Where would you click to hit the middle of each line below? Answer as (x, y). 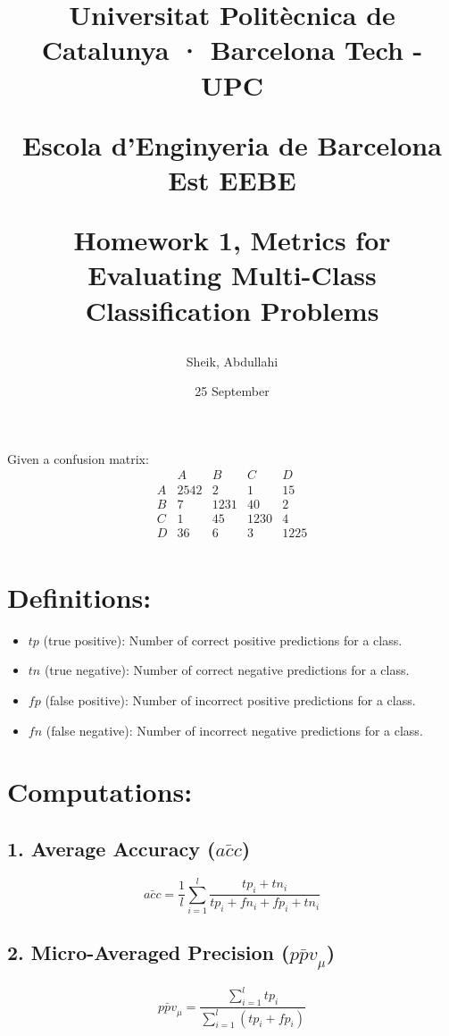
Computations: (100, 792)
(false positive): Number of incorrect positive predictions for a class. (230, 699)
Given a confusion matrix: (78, 458)
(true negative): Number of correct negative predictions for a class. (227, 670)
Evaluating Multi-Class (232, 275)
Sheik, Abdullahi (232, 361)
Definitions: (79, 597)
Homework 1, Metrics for (232, 240)
